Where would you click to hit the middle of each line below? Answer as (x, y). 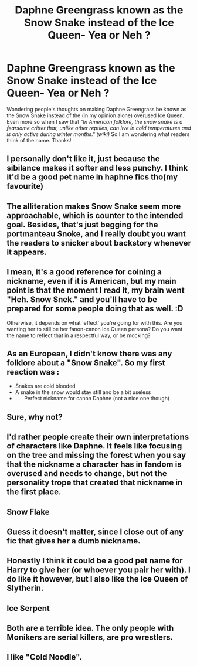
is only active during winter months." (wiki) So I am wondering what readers (98, 134)
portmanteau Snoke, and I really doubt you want (96, 234)
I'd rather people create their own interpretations (98, 437)
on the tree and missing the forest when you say (96, 455)
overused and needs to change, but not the (87, 473)
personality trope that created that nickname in (95, 483)
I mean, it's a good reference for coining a (84, 272)
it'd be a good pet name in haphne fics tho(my (92, 177)
